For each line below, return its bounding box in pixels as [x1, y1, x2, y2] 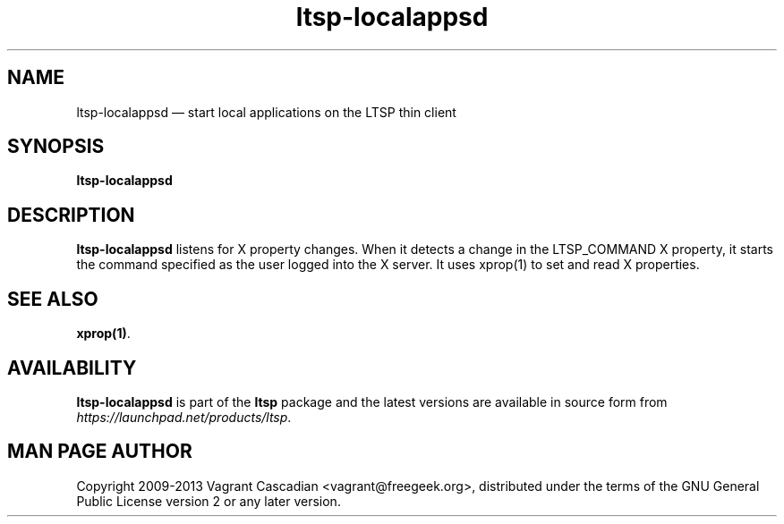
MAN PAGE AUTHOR [7, 440, 192, 463]
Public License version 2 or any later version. [76, 493, 341, 509]
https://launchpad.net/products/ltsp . [76, 409, 292, 425]
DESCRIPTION [7, 203, 135, 226]
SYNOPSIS [7, 135, 105, 158]
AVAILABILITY [7, 356, 137, 379]
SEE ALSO [7, 287, 98, 310]
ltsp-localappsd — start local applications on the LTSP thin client [76, 104, 456, 120]
